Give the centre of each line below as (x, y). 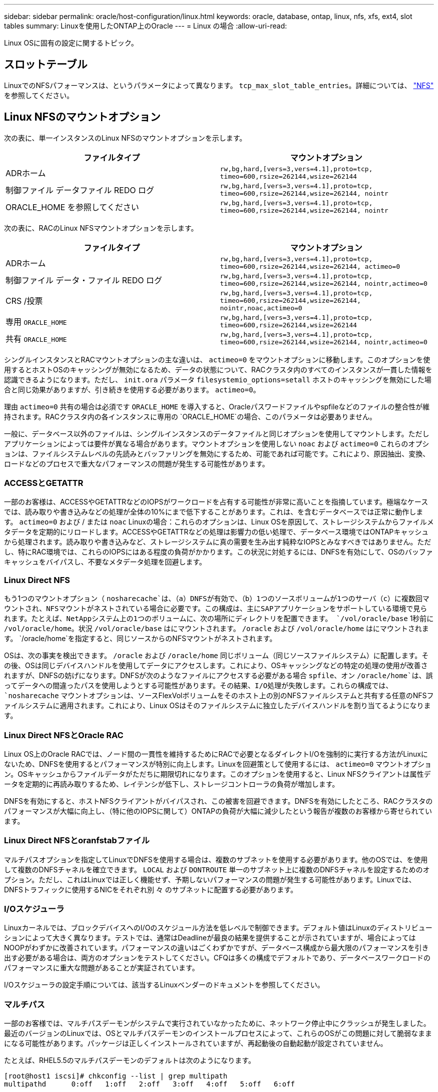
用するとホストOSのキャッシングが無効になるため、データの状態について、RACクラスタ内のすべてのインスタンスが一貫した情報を (218, 369)
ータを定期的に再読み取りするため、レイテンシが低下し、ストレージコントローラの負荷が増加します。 (172, 784)
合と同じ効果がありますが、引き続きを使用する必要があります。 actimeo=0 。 (132, 389)
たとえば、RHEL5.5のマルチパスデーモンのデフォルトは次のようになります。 (130, 1060)
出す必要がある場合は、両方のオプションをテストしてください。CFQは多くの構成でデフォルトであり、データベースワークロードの (217, 958)
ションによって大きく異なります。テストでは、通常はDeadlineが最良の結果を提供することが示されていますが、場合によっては (210, 938)
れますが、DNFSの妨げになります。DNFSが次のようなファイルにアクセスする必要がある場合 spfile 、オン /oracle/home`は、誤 (218, 676)
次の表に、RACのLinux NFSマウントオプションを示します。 (101, 228)
